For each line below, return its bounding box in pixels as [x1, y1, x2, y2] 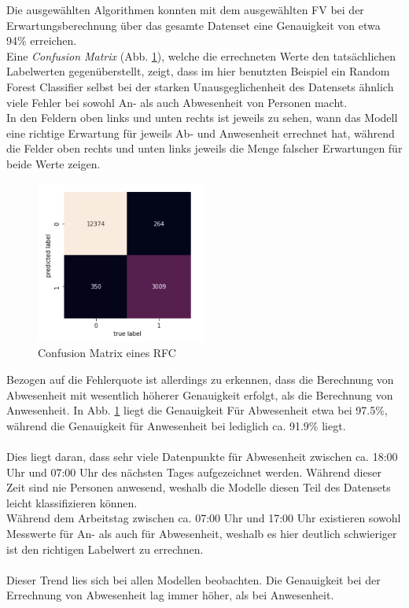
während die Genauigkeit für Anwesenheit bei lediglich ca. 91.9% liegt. [6, 417, 346, 433]
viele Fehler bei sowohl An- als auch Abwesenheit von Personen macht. [6, 94, 348, 110]
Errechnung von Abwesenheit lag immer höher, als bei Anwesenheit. [6, 587, 334, 603]
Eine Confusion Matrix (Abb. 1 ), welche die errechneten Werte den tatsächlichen [6, 47, 396, 64]
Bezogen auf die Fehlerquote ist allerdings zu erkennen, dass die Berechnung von [6, 371, 394, 388]
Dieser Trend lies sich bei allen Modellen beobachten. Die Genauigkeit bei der [6, 571, 381, 588]
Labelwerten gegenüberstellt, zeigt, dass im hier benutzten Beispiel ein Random [6, 63, 390, 79]
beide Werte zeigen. [6, 155, 101, 171]
